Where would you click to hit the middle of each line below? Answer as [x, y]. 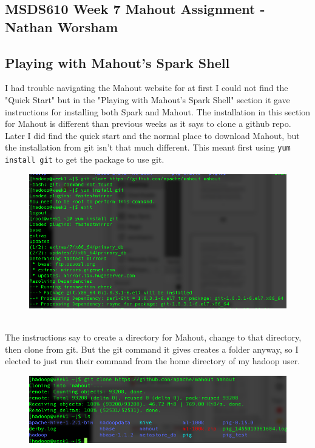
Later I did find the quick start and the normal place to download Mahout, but [152, 135]
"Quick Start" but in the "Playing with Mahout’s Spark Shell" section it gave [147, 99]
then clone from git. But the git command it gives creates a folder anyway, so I [152, 349]
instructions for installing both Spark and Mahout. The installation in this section [158, 111]
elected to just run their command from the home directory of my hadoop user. [153, 361]
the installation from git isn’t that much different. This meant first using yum [148, 147]
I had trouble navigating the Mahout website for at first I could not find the [147, 88]
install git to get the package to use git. [85, 159]
